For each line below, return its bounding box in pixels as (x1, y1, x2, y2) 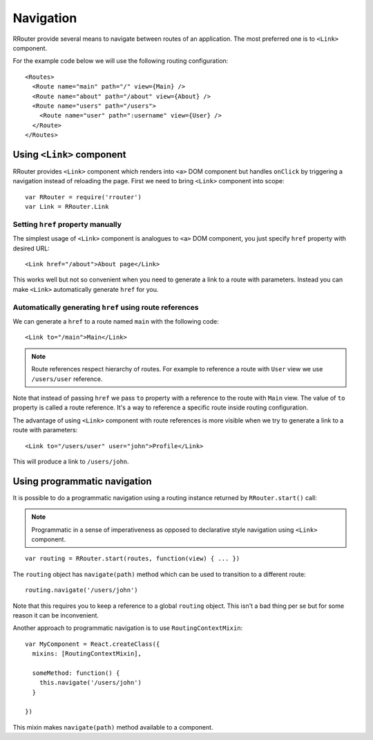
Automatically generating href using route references (12, 302, 199, 312)
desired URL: (12, 244, 50, 252)
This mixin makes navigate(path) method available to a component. (12, 723, 213, 731)
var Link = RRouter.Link (25, 203, 109, 211)
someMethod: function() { (32, 669, 120, 677)
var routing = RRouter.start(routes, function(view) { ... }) (25, 555, 240, 563)
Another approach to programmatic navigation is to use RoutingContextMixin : (12, 624, 243, 632)
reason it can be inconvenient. (12, 611, 99, 619)
